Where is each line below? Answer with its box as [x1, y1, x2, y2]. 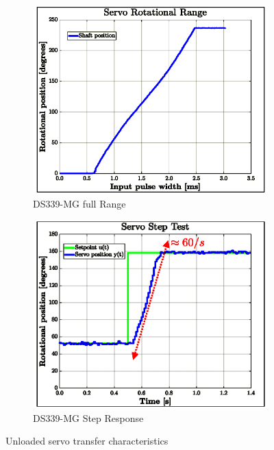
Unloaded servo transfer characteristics [5, 434, 169, 448]
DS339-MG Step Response [33, 410, 144, 425]
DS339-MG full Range [33, 196, 126, 210]
